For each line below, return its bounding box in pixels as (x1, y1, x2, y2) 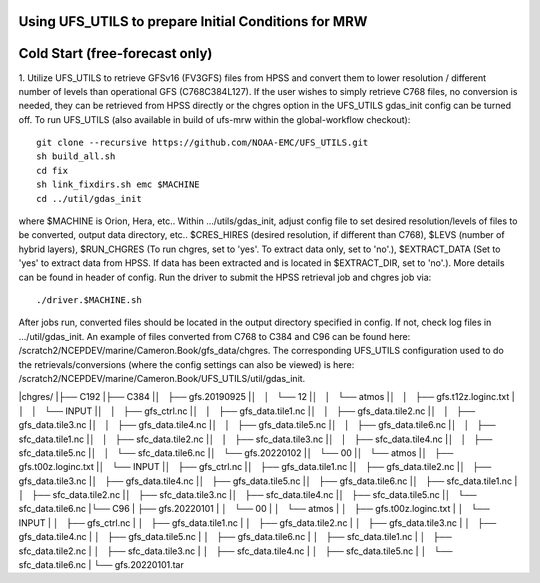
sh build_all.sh (36, 151, 116, 162)
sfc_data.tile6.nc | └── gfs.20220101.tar (18, 559, 184, 571)
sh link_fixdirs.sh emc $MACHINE (36, 179, 200, 190)
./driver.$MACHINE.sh (36, 295, 142, 305)
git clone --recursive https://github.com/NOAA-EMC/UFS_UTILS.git (36, 137, 369, 149)
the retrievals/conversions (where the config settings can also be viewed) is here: (18, 358, 355, 370)
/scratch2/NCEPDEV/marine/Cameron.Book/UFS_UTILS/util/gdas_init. (18, 372, 306, 384)
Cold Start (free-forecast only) (18, 45, 213, 62)
